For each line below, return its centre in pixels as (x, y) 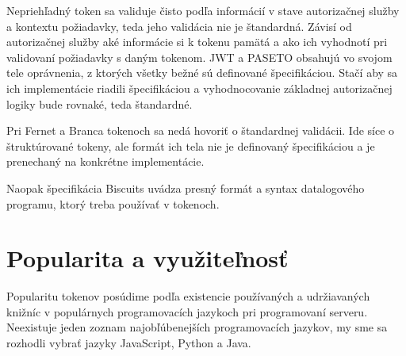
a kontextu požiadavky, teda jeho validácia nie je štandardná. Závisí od (179, 26)
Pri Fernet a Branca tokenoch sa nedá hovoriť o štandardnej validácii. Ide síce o (201, 130)
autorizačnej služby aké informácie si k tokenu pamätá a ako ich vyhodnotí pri (197, 42)
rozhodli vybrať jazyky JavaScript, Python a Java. (129, 343)
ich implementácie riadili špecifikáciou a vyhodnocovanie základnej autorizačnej (199, 88)
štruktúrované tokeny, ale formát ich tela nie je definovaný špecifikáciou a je (191, 145)
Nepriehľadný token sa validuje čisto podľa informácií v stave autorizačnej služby (203, 10)
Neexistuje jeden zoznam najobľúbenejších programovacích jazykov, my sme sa (197, 327)
